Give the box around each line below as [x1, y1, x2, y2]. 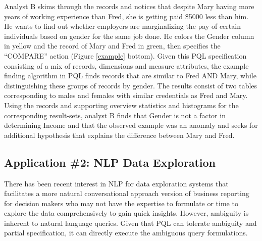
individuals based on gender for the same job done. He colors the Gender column [4, 30, 254, 41]
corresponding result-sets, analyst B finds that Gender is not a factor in [4, 110, 226, 120]
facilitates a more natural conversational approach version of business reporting [4, 188, 249, 199]
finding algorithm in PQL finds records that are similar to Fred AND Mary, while [4, 70, 256, 81]
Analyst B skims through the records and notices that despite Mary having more [4, 1, 254, 11]
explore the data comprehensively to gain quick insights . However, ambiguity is [4, 208, 249, 218]
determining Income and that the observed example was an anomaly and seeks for [4, 120, 258, 130]
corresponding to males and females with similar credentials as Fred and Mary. [4, 90, 248, 101]
